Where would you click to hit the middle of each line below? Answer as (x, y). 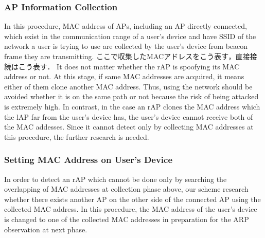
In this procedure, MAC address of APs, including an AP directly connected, (126, 26)
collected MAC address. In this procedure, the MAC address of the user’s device (131, 209)
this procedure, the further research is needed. (77, 136)
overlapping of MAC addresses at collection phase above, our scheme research (126, 189)
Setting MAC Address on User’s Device (89, 160)
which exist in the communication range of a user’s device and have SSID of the (130, 36)
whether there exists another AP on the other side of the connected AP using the (132, 199)
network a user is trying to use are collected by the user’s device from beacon (126, 46)
